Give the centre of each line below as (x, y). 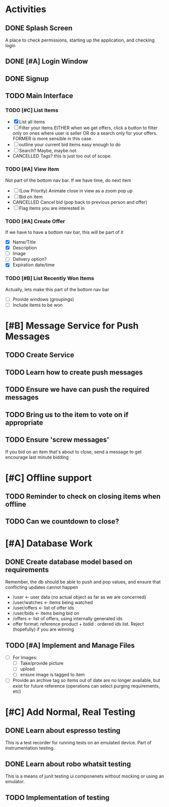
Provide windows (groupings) (43, 299)
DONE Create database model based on (69, 562)
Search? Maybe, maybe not (48, 151)
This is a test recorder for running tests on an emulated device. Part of (78, 743)
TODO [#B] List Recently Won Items (50, 278)
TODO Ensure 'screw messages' (57, 440)
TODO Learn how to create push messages (74, 372)
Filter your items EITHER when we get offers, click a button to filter (88, 128)
